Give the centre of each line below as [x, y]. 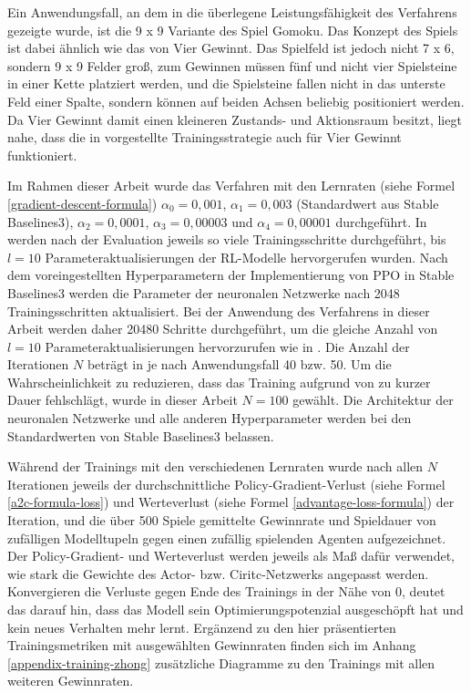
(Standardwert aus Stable [368, 203]
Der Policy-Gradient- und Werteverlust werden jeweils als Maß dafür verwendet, [231, 556]
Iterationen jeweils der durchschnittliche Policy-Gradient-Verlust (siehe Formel [226, 484]
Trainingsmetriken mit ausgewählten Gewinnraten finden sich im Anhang [212, 645]
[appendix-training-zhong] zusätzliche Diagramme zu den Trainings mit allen [221, 662]
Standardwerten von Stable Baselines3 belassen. [141, 435]
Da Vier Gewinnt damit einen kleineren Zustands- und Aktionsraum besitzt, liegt [235, 119]
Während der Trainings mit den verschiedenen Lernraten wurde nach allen [215, 466]
